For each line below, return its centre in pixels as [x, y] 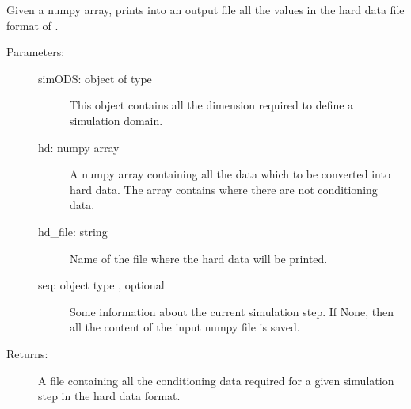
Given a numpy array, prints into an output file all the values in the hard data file [205, 10]
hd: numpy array [79, 147]
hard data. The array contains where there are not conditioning [224, 189]
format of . [32, 25]
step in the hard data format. [109, 396]
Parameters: [36, 52]
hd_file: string [73, 231]
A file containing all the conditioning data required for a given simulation [216, 380]
